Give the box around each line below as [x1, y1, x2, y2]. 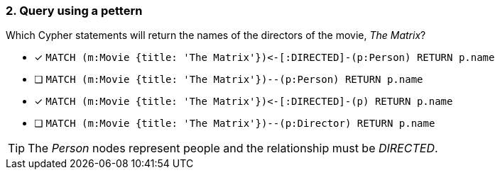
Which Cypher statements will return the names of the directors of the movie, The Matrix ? [6, 29, 426, 42]
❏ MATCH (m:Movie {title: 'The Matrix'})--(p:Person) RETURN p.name [34, 73, 423, 86]
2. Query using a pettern [6, 4, 143, 18]
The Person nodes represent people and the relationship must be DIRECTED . [28, 141, 438, 156]
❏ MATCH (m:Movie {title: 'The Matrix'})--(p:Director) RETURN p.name [34, 117, 435, 130]
